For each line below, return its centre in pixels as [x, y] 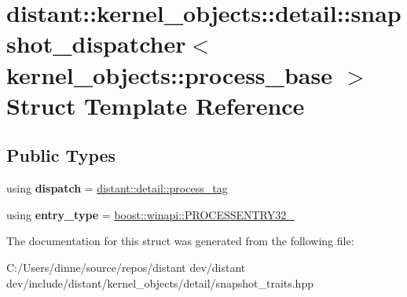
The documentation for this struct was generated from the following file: [180, 241]
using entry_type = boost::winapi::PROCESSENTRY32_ [150, 214]
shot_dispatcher [96, 44]
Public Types [61, 155]
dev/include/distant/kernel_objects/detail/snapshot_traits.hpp [160, 282]
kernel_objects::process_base [169, 74]
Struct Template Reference [156, 105]
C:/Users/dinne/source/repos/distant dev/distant [126, 267]
